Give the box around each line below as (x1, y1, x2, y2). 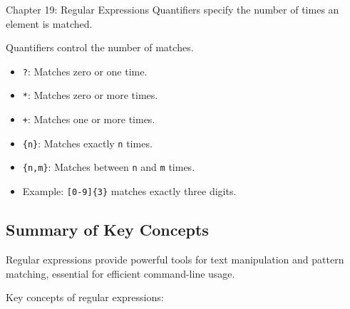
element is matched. (6, 16, 93, 31)
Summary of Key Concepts (6, 219, 209, 241)
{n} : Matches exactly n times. (22, 135, 153, 150)
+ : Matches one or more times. (22, 112, 155, 127)
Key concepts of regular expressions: (6, 290, 164, 305)
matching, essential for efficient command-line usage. (6, 266, 235, 281)
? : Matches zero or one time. (22, 63, 148, 78)
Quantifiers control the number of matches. (6, 40, 194, 55)
